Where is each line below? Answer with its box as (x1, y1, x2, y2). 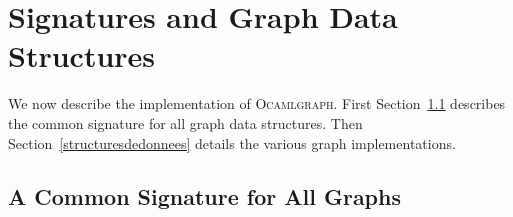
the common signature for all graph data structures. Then (8, 112, 363, 133)
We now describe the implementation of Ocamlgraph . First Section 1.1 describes (8, 93, 506, 114)
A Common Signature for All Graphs (8, 181, 401, 212)
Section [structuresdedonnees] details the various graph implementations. (8, 132, 456, 153)
